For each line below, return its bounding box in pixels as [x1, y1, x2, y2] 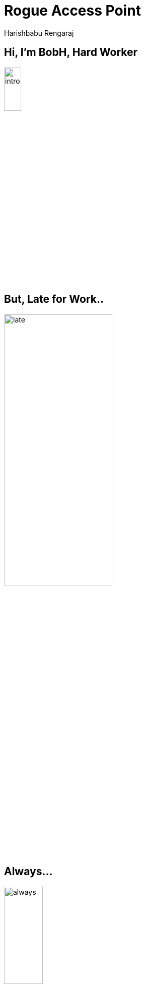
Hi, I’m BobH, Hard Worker [4, 46, 138, 59]
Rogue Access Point [4, 2, 141, 19]
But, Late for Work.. [4, 293, 104, 306]
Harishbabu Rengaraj [4, 28, 74, 37]
